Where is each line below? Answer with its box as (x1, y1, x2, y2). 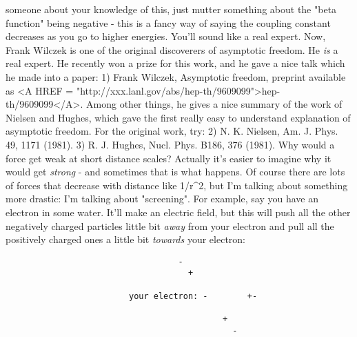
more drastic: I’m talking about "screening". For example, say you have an (6, 191, 318, 206)
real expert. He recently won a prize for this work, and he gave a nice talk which (6, 56, 345, 70)
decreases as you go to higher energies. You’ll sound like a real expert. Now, (6, 29, 326, 44)
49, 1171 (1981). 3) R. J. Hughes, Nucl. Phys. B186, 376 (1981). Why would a (6, 137, 335, 151)
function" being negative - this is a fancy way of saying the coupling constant (6, 15, 331, 30)
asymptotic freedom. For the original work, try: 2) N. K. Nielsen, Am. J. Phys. (6, 124, 338, 138)
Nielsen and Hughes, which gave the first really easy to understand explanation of (6, 110, 351, 124)
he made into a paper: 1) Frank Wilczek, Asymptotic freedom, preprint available (6, 69, 346, 84)
